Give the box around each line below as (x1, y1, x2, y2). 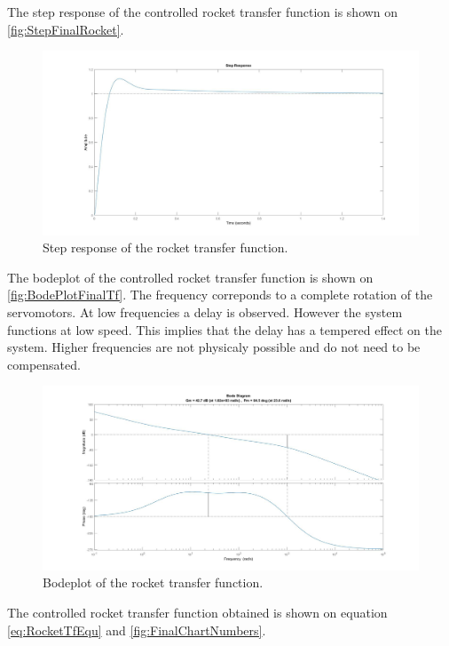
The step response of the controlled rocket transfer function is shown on (7, 3, 398, 20)
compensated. (7, 355, 81, 373)
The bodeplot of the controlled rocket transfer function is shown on (7, 267, 374, 286)
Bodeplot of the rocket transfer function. (43, 573, 264, 592)
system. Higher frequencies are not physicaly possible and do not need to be (7, 338, 421, 356)
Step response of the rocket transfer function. (43, 238, 288, 257)
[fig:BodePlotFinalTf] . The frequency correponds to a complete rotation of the (7, 285, 433, 304)
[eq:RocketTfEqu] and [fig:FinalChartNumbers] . (7, 620, 266, 639)
